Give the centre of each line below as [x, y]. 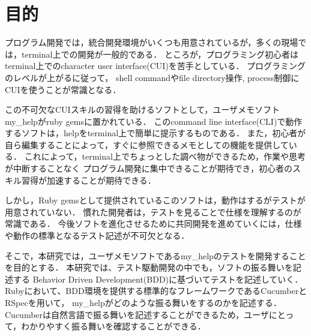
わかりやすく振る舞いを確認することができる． [113, 326]
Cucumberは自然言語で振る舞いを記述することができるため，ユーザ [137, 314]
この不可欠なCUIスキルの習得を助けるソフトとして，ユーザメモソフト [142, 109]
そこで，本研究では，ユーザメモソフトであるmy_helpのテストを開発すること [155, 255]
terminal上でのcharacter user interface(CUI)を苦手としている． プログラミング [155, 66]
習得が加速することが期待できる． [89, 180]
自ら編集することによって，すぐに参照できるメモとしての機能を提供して [147, 144]
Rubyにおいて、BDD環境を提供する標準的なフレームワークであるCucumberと [156, 291]
